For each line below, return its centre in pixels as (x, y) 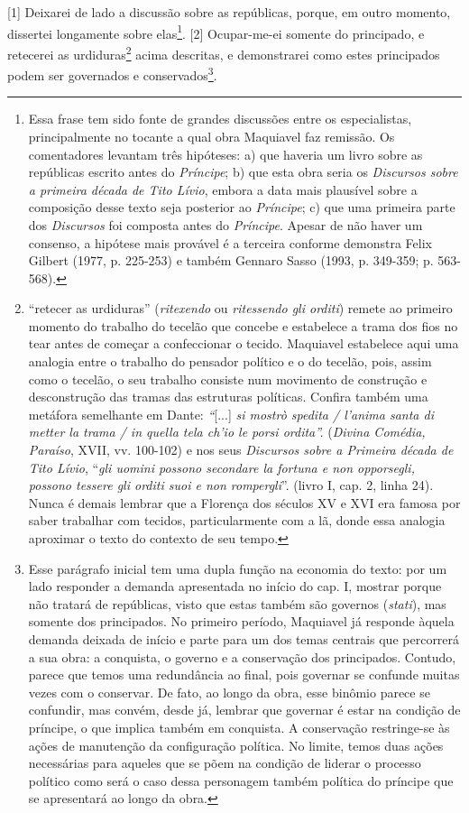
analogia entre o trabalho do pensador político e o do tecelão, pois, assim (230, 361)
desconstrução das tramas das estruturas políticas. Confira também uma (228, 397)
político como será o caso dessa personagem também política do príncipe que (241, 780)
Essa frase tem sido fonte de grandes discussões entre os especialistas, (220, 119)
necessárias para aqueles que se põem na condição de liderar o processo (225, 763)
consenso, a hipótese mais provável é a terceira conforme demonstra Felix (230, 242)
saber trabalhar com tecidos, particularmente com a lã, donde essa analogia (237, 520)
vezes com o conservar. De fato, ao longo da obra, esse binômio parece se (229, 692)
